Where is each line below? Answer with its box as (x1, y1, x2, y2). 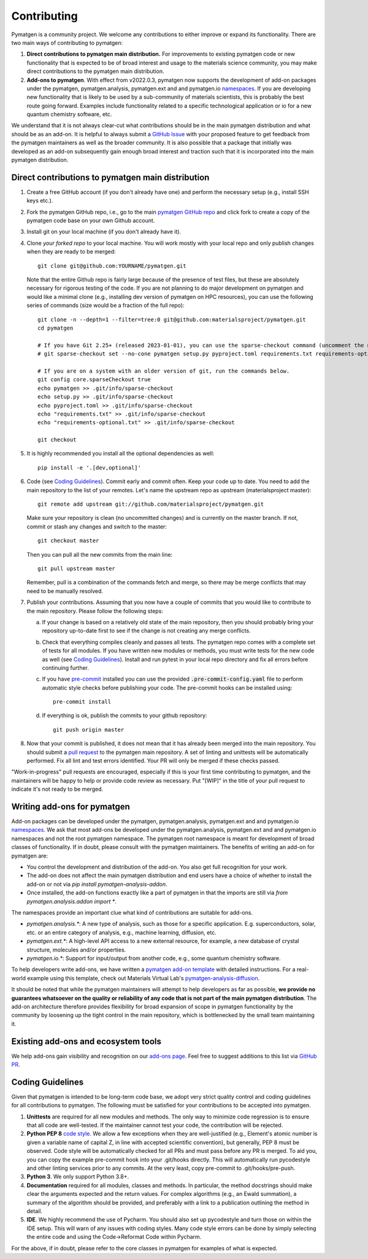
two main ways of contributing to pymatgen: (11, 39, 123, 46)
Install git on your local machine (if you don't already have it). (26, 228, 181, 236)
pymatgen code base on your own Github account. (26, 217, 155, 224)
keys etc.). (26, 197, 53, 204)
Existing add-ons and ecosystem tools (11, 1036, 162, 1047)
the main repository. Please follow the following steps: (26, 607, 164, 614)
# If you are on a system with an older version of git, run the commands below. (37, 367, 290, 374)
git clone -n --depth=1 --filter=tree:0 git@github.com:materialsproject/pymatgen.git (37, 316, 306, 323)
